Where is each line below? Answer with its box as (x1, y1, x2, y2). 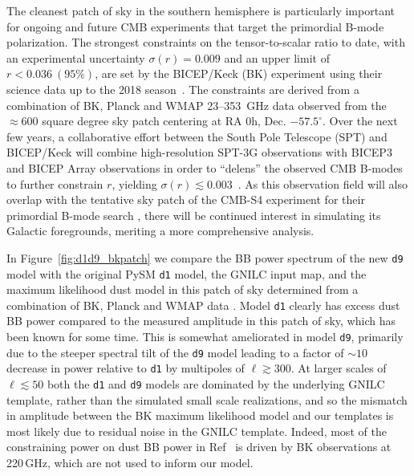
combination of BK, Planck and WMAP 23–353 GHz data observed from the (6, 96, 387, 113)
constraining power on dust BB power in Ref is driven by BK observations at (6, 438, 392, 455)
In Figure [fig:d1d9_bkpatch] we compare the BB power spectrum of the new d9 (6, 249, 404, 266)
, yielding (112, 175, 157, 192)
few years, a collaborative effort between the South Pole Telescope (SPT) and (6, 128, 388, 144)
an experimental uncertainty (6, 49, 145, 66)
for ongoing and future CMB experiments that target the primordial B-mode (6, 18, 384, 35)
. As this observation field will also (237, 175, 408, 192)
